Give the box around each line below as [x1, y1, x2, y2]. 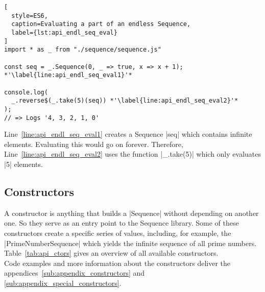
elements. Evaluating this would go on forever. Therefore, [4, 138, 183, 149]
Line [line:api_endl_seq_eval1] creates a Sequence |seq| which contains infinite [4, 129, 252, 139]
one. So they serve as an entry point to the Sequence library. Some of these [4, 217, 239, 228]
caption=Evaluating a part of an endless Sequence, [11, 20, 191, 28]
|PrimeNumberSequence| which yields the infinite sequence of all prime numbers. [4, 237, 257, 248]
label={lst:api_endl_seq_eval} [11, 29, 117, 36]
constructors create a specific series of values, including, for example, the [4, 227, 231, 238]
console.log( [4, 88, 48, 96]
